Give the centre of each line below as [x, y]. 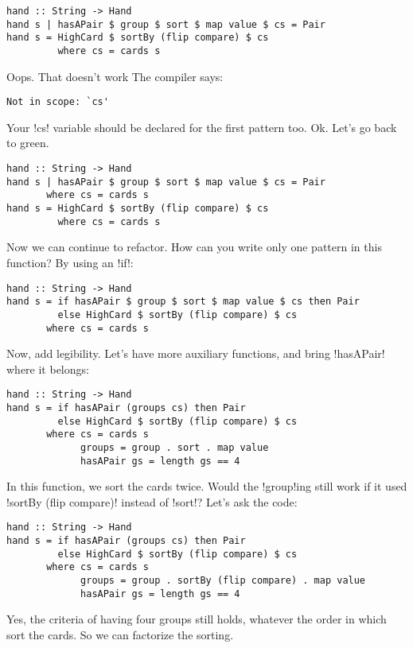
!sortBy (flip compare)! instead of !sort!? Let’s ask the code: [152, 501]
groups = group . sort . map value [175, 447]
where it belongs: [48, 369]
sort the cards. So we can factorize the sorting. [120, 634]
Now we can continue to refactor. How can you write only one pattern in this [194, 247]
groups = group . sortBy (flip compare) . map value [223, 581]
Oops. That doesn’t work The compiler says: [115, 76]
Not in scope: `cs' [58, 102]
